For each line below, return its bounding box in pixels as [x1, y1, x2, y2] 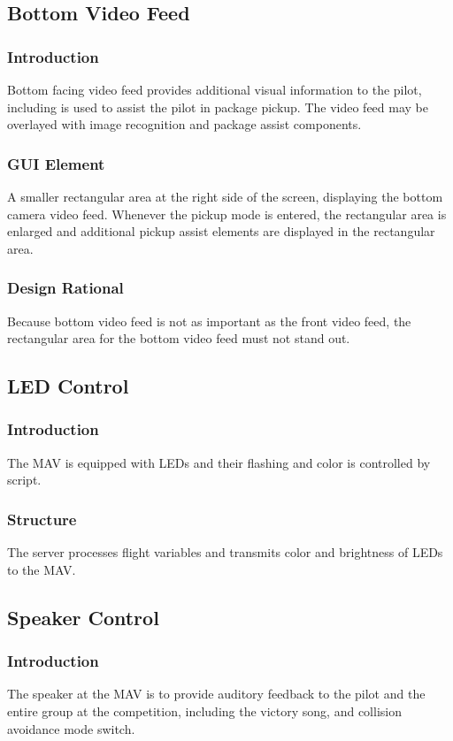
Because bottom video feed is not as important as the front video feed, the [7, 311, 411, 330]
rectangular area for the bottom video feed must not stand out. [7, 329, 350, 348]
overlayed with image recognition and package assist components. [7, 115, 362, 134]
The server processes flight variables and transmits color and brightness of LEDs [7, 543, 443, 561]
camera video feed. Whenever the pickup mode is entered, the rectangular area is [7, 204, 447, 223]
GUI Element [7, 152, 105, 174]
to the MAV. [7, 560, 76, 578]
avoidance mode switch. [7, 719, 135, 737]
